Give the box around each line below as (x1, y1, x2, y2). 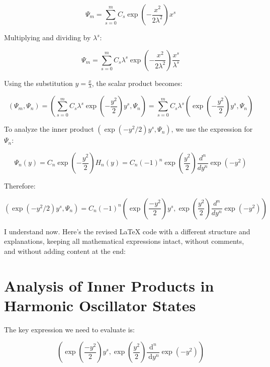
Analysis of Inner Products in (4, 275, 214, 296)
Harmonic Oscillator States (4, 295, 196, 315)
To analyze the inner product (4, 124, 94, 134)
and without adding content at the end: (4, 245, 126, 256)
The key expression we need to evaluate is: (4, 324, 135, 334)
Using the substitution (4, 77, 73, 88)
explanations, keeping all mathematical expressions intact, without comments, (4, 236, 244, 246)
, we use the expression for (171, 124, 253, 134)
